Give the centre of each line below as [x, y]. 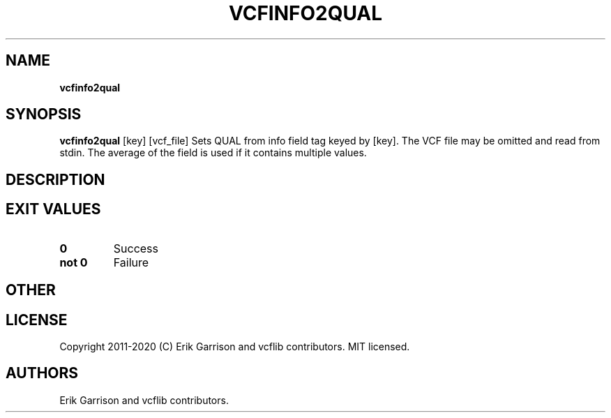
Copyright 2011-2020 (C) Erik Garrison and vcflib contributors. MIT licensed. [235, 346]
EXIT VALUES [53, 209]
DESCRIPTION [55, 179]
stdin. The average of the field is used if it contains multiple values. [213, 153]
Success [136, 248]
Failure [131, 262]
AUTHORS [42, 373]
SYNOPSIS [44, 114]
